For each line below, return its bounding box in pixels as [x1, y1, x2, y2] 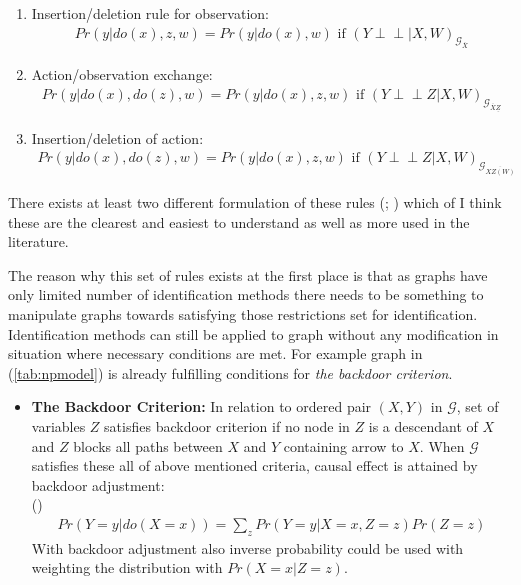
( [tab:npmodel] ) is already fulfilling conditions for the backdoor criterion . [8, 362, 453, 383]
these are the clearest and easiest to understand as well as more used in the [8, 211, 470, 232]
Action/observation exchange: [31, 64, 213, 85]
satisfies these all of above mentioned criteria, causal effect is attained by [31, 455, 478, 476]
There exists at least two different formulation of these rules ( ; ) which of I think [8, 192, 502, 212]
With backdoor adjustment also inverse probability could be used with [31, 537, 464, 558]
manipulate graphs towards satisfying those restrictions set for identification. [8, 303, 478, 324]
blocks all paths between [73, 435, 223, 456]
